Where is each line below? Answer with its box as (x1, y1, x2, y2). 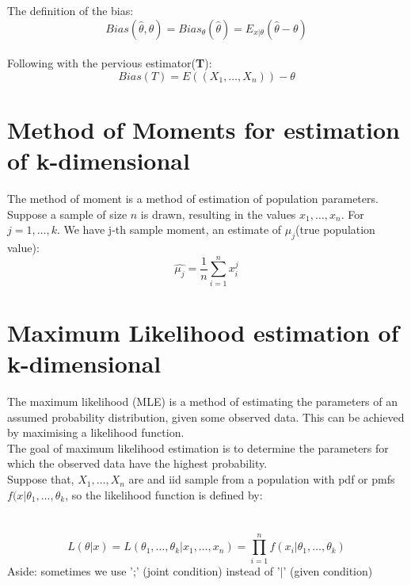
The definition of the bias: (7, 2, 134, 18)
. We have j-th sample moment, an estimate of (56, 221, 282, 238)
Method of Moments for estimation (7, 113, 400, 145)
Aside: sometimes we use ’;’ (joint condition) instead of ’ (7, 562, 280, 579)
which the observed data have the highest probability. (7, 455, 268, 472)
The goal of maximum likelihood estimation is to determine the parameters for (7, 439, 389, 456)
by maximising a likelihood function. (7, 424, 185, 441)
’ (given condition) (283, 562, 373, 579)
